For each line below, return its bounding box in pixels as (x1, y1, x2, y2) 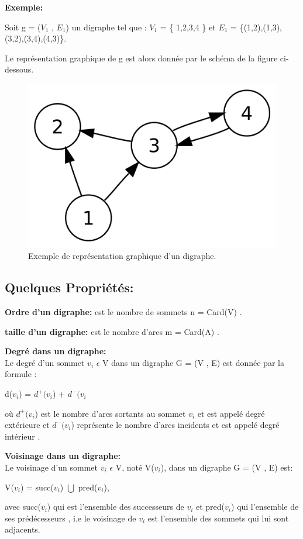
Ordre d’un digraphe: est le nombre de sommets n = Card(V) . (5, 306, 242, 318)
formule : (5, 368, 37, 380)
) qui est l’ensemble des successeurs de (47, 500, 184, 513)
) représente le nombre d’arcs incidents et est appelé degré (71, 419, 280, 431)
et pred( (196, 500, 225, 513)
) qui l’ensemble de (231, 500, 299, 513)
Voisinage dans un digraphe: (5, 450, 121, 462)
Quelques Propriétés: (5, 278, 134, 296)
